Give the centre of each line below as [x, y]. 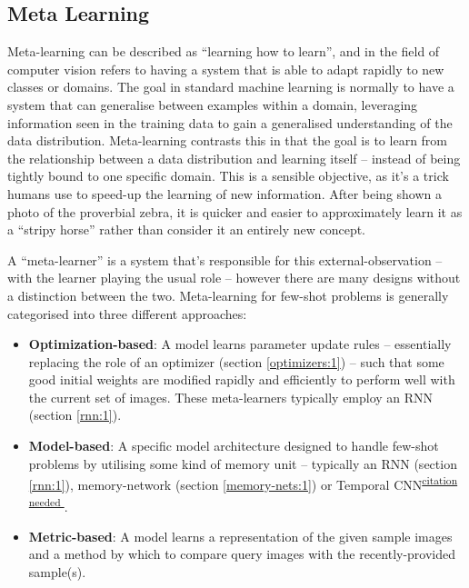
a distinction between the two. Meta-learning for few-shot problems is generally [228, 295]
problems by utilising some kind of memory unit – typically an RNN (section [243, 463]
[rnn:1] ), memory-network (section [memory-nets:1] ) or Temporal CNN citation [243, 483]
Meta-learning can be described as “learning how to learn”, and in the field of [224, 51]
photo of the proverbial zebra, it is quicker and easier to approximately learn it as [235, 211]
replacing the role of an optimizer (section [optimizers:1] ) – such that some [236, 361]
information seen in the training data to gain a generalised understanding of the [230, 122]
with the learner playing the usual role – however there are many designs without [234, 278]
